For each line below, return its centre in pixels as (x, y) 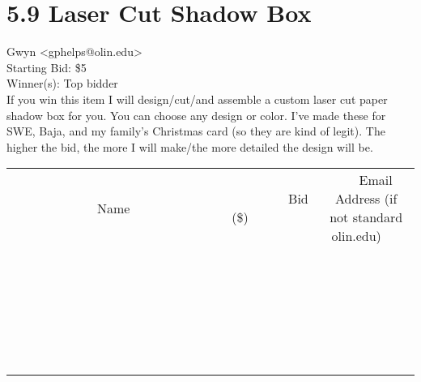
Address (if (366, 199)
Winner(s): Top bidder (62, 83)
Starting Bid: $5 (47, 67)
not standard (366, 217)
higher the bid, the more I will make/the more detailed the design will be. (190, 146)
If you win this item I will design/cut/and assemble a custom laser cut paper (197, 99)
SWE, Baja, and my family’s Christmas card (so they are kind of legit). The (196, 131)
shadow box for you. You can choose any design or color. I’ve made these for (196, 115)
